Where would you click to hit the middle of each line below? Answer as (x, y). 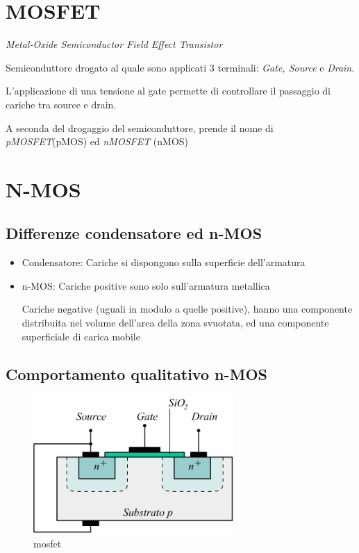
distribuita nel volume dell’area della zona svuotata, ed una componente (175, 323)
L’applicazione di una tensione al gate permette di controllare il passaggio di (168, 91)
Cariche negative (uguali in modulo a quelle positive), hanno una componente (187, 309)
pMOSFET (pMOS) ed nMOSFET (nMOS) (97, 141)
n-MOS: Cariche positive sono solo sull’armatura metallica (146, 285)
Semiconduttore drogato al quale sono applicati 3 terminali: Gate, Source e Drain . (180, 67)
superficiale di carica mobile (81, 336)
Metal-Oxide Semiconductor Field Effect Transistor (114, 44)
